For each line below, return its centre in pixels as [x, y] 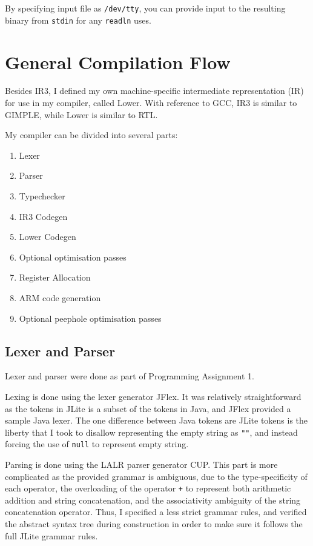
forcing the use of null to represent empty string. [97, 444]
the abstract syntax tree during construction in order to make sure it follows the [154, 524]
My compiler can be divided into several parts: [91, 135]
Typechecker [42, 196]
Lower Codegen [48, 237]
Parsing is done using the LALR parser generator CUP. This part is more [141, 464]
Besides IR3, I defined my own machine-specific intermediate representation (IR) [154, 91]
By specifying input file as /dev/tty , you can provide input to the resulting [145, 8]
